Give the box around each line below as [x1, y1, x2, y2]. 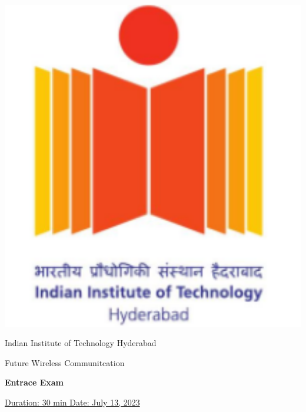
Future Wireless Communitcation [5, 356, 125, 368]
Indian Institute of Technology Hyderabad [5, 337, 157, 349]
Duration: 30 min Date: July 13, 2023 [5, 396, 140, 408]
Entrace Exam [5, 376, 64, 388]
